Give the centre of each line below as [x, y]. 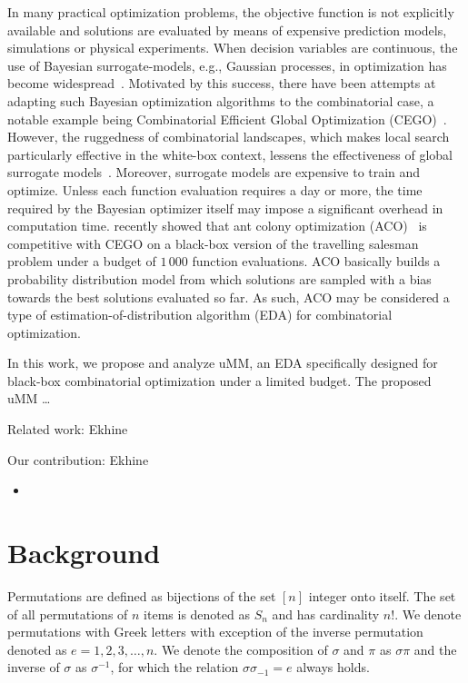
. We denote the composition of [241, 649]
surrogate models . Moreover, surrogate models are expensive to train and [214, 172]
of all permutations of [68, 614]
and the [435, 649]
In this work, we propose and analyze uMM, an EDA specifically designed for [223, 363]
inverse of [34, 667]
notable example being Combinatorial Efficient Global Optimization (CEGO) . [227, 119]
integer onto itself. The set [382, 595]
